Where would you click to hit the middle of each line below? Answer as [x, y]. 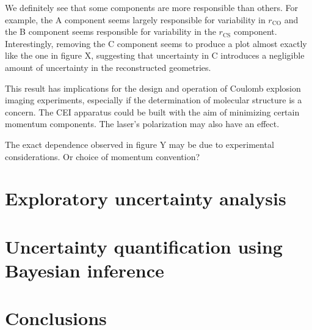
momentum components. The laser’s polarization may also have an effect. [142, 124]
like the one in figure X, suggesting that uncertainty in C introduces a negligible [155, 55]
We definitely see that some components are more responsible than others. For [151, 7]
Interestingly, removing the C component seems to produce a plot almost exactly [156, 43]
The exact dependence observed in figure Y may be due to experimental [140, 144]
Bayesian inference [85, 270]
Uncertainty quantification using [144, 246]
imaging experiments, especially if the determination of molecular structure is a [154, 100]
